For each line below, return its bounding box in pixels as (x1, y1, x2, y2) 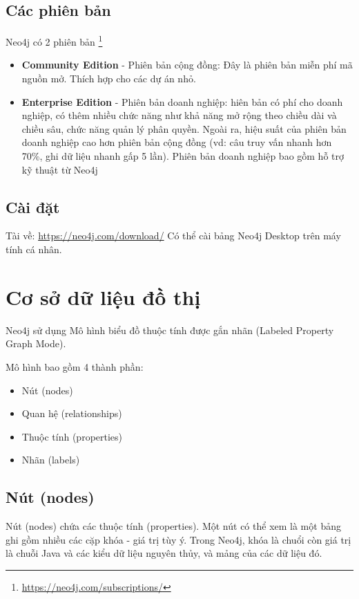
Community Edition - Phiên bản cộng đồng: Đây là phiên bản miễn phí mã (21, 57, 353, 72)
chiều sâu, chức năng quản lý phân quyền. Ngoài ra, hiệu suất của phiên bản (21, 121, 347, 136)
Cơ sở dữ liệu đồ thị (6, 282, 201, 311)
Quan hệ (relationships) (21, 406, 122, 421)
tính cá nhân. (6, 242, 62, 256)
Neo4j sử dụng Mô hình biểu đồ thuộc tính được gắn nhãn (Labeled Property (6, 322, 334, 337)
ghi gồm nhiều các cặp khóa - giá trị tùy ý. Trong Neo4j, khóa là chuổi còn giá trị (6, 532, 351, 546)
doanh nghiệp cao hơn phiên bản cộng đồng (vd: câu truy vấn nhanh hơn (21, 135, 332, 149)
